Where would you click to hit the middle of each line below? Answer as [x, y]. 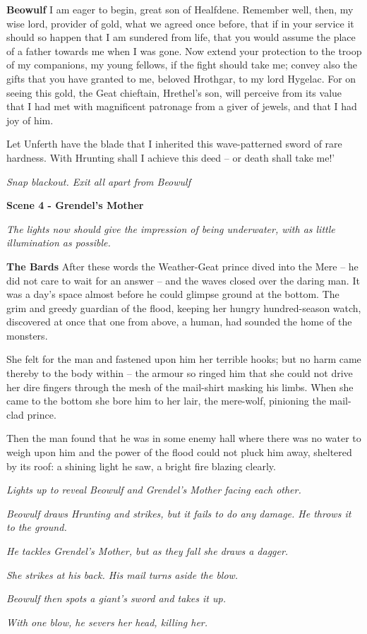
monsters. [27, 335]
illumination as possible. [59, 243]
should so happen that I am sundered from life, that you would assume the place [181, 37]
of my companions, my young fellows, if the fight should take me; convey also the [182, 65]
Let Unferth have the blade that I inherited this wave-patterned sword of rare [174, 144]
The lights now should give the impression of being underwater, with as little [171, 228]
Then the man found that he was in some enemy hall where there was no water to [184, 438]
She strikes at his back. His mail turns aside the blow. [122, 574]
